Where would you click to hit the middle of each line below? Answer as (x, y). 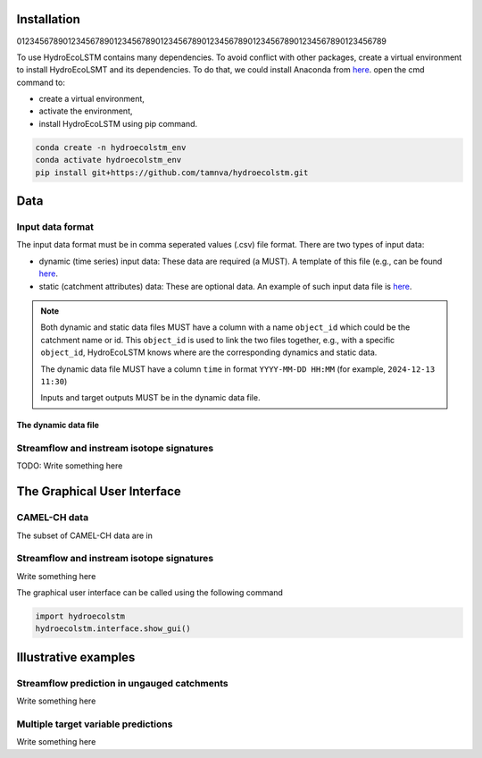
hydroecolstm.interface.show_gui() (113, 629)
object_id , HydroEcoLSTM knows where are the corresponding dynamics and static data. (209, 352)
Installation (48, 19)
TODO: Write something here (70, 466)
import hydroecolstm (80, 616)
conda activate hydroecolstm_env (108, 160)
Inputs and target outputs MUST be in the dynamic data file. (150, 398)
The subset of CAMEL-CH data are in (85, 535)
